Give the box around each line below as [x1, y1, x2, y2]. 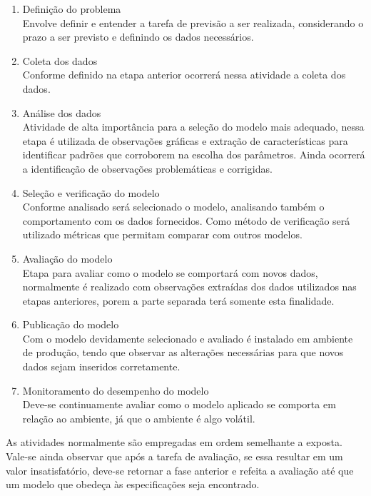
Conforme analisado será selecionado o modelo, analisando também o [22, 199, 325, 214]
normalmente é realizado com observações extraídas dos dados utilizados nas [22, 279, 357, 294]
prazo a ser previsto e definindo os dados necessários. [22, 29, 254, 44]
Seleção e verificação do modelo [22, 185, 160, 200]
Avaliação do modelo [22, 250, 113, 265]
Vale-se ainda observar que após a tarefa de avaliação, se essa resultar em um [6, 449, 343, 464]
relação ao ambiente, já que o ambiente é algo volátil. [22, 410, 255, 425]
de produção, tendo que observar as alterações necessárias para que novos [22, 345, 344, 360]
